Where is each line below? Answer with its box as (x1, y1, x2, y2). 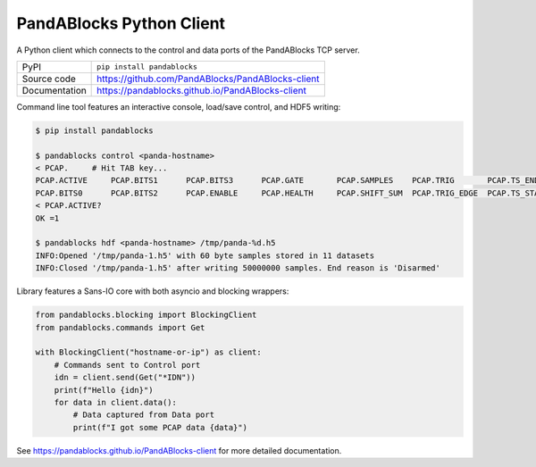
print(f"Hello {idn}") (54, 385, 154, 395)
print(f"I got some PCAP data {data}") (72, 422, 247, 432)
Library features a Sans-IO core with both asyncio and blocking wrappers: (16, 286, 289, 296)
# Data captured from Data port (72, 410, 214, 420)
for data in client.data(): (54, 397, 178, 407)
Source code (21, 72, 76, 85)
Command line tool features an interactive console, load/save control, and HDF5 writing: (16, 101, 341, 112)
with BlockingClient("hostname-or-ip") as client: (35, 347, 263, 357)
